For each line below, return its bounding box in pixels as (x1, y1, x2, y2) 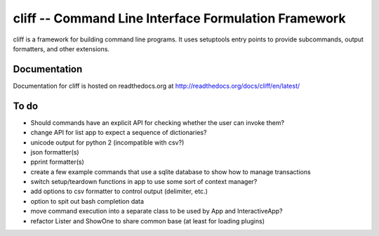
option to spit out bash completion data (30, 197, 144, 205)
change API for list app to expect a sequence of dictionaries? (30, 129, 207, 137)
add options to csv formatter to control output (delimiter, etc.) (30, 187, 208, 196)
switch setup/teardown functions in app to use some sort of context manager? (30, 178, 258, 186)
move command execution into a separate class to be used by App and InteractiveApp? (30, 207, 284, 216)
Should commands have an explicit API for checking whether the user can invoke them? (30, 118, 284, 126)
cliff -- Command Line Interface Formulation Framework (13, 11, 346, 26)
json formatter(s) (30, 147, 80, 156)
